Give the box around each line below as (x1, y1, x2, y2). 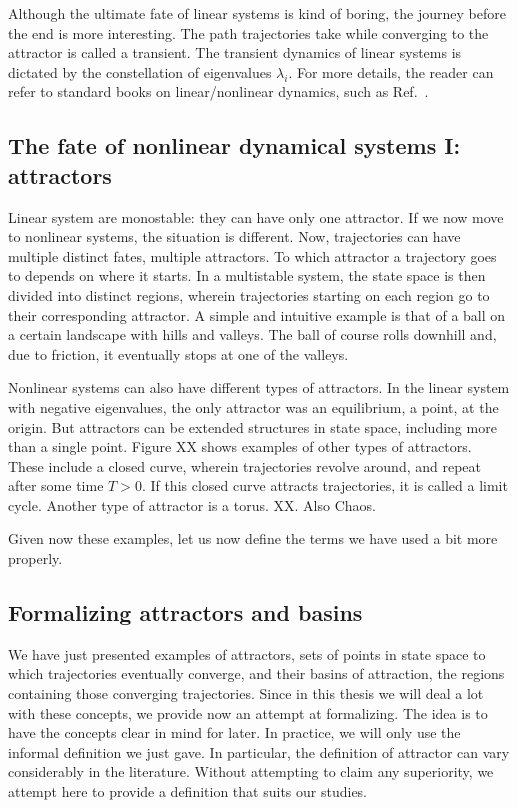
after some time (8, 475, 104, 496)
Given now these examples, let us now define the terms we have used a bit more (8, 528, 498, 549)
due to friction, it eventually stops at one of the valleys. (8, 343, 349, 364)
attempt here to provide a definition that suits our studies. (8, 781, 368, 802)
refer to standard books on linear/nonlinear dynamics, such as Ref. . (8, 81, 429, 102)
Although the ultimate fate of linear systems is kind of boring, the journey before (8, 3, 506, 23)
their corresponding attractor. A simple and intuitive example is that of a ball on (8, 304, 506, 325)
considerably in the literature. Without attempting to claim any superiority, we (8, 761, 494, 782)
